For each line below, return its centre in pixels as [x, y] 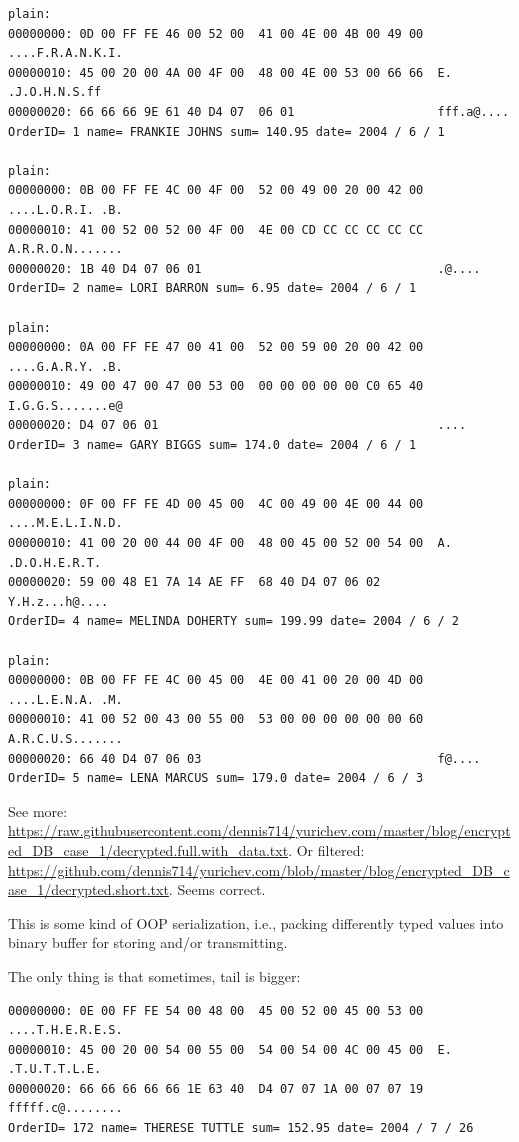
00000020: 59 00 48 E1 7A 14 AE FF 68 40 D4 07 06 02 [194, 582]
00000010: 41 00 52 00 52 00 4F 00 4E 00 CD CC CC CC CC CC [216, 229]
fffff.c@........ [65, 1108]
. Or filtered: [326, 849]
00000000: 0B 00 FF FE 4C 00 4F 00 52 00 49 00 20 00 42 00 [216, 190]
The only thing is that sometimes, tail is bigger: [154, 975]
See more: [38, 810]
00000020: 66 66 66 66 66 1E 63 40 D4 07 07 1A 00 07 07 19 [216, 1088]
